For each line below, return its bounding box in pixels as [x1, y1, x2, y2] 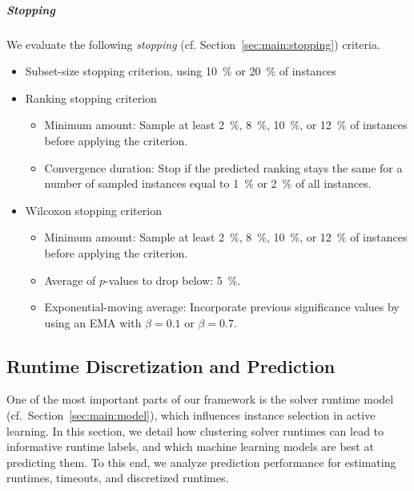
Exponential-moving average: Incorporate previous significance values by [44, 298, 400, 315]
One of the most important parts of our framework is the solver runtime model [6, 391, 394, 408]
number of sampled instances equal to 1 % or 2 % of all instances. [44, 175, 372, 192]
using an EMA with [44, 314, 142, 331]
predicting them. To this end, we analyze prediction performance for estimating [6, 453, 396, 470]
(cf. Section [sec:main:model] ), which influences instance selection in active [6, 407, 376, 424]
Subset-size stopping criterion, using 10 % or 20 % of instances [25, 63, 337, 79]
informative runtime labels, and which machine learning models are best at [6, 438, 374, 455]
